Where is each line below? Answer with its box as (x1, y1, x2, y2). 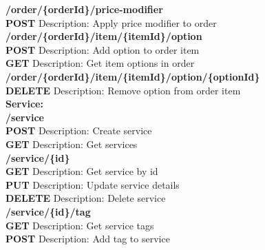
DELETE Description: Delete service (6, 191, 166, 205)
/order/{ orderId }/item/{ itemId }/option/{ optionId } (6, 69, 260, 83)
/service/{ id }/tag (6, 204, 91, 218)
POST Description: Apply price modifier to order (6, 15, 217, 30)
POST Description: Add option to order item (6, 42, 200, 56)
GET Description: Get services (6, 136, 138, 151)
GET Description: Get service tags (6, 218, 154, 232)
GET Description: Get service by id (6, 164, 158, 178)
